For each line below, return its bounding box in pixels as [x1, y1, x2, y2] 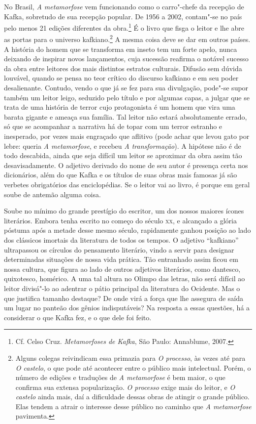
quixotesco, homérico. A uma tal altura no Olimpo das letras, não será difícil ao [4, 273, 245, 284]
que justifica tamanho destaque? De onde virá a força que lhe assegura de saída [4, 293, 244, 303]
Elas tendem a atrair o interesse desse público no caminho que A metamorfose [15, 401, 252, 411]
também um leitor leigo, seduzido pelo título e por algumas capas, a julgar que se [4, 92, 250, 102]
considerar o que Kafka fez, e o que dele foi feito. [4, 312, 152, 322]
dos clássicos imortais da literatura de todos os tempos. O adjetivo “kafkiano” [4, 234, 239, 245]
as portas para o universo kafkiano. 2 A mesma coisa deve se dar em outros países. [4, 33, 251, 44]
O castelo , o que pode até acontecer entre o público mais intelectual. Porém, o [15, 362, 251, 373]
